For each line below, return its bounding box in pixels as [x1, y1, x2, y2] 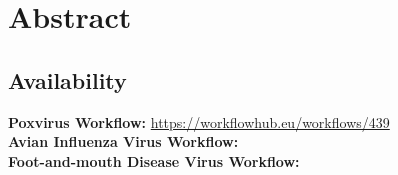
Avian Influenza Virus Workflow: [8, 131, 239, 152]
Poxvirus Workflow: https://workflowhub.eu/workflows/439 [8, 111, 390, 132]
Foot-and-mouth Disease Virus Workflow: [8, 150, 300, 171]
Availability [8, 64, 127, 95]
